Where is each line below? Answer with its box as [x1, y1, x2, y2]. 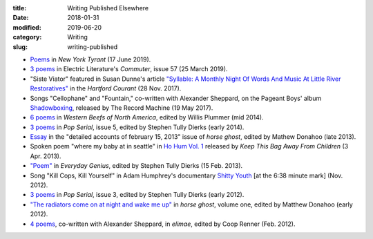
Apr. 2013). [30, 152, 61, 160]
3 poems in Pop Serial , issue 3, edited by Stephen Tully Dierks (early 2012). [30, 191, 245, 199]
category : [12, 33, 42, 41]
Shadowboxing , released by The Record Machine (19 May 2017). [30, 104, 213, 112]
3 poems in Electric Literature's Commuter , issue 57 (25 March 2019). [30, 65, 228, 73]
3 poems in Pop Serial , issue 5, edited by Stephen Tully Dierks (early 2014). [30, 123, 245, 131]
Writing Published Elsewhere [67, 4, 149, 12]
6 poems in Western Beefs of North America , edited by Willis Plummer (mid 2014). [30, 113, 264, 122]
